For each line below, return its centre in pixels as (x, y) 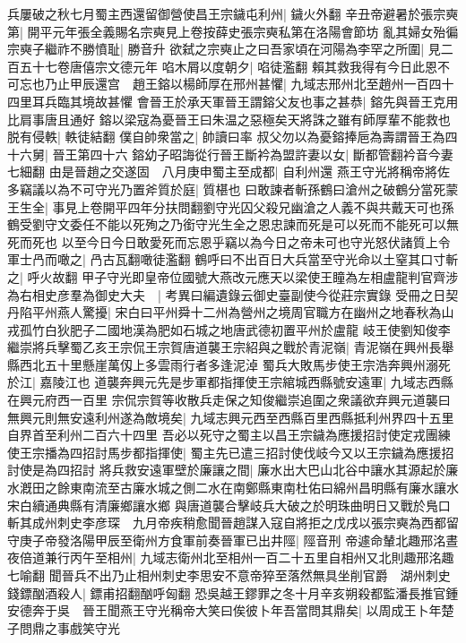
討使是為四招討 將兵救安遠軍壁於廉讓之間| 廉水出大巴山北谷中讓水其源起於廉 (233, 470)
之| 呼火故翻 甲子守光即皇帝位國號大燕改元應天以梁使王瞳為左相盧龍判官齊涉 (233, 276)
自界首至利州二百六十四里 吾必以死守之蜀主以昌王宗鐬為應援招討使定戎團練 (229, 435)
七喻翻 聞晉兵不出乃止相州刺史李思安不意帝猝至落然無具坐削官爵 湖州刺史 (229, 575)
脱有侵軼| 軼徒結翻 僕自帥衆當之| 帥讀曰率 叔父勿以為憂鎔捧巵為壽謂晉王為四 (233, 137)
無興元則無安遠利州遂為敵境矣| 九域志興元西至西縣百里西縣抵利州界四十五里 (231, 417)
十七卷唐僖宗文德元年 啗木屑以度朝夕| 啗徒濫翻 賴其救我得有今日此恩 (234, 66)
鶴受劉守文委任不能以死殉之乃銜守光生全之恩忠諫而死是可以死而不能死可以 (227, 224)
